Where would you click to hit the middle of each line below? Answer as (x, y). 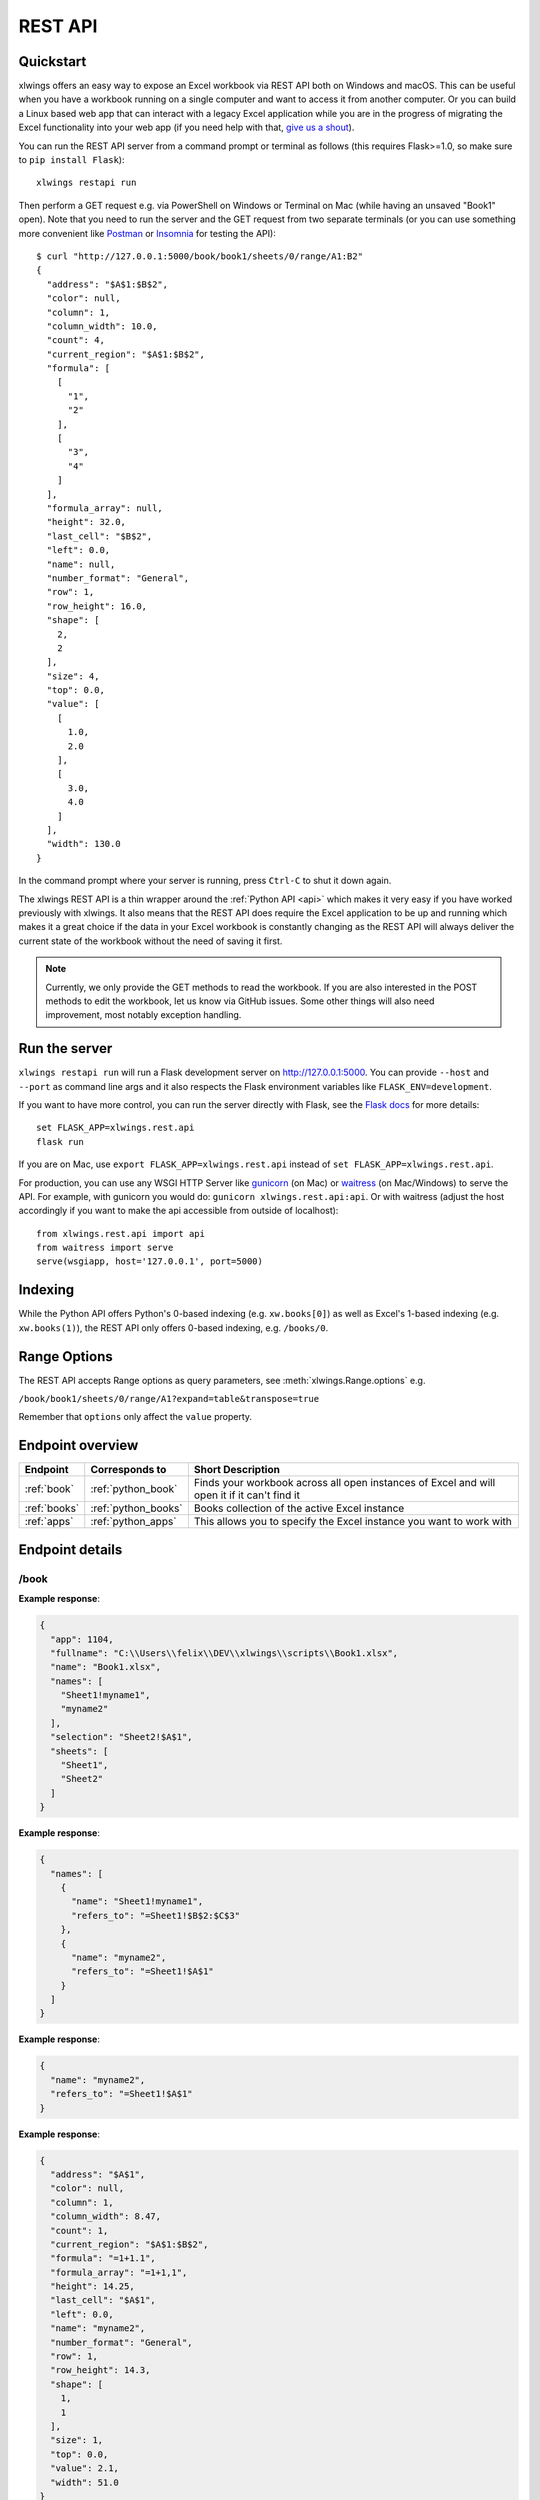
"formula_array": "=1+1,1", (119, 2272)
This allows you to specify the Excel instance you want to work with (352, 1522)
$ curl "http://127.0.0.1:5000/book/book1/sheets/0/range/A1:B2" (200, 256)
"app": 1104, (82, 1639)
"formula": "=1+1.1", (103, 2258)
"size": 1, (77, 2440)
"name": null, (81, 564)
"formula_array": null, (105, 508)
